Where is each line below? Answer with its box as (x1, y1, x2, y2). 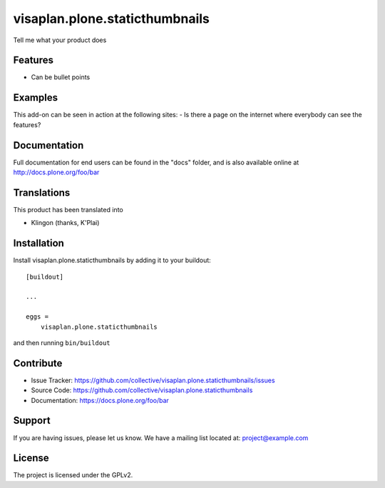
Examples (13, 91, 58, 104)
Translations (13, 186, 71, 199)
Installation (13, 237, 64, 249)
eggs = (26, 313, 49, 321)
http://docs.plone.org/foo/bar (13, 168, 100, 176)
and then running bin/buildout (13, 338, 111, 347)
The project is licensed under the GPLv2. (13, 471, 133, 479)
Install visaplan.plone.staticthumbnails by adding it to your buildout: (13, 256, 212, 264)
